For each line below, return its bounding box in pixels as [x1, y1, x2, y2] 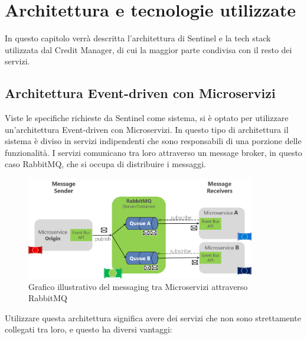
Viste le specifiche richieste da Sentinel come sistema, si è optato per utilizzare [5, 112, 289, 124]
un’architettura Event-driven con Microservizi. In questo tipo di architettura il [5, 123, 289, 135]
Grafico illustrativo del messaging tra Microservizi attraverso [28, 280, 248, 292]
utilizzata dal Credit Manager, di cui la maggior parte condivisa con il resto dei [5, 43, 292, 56]
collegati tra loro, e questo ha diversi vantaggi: [5, 323, 172, 335]
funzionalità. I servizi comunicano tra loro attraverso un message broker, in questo [5, 146, 302, 158]
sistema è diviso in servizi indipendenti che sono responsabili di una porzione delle [5, 135, 302, 147]
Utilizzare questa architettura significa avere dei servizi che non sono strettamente [5, 311, 301, 324]
